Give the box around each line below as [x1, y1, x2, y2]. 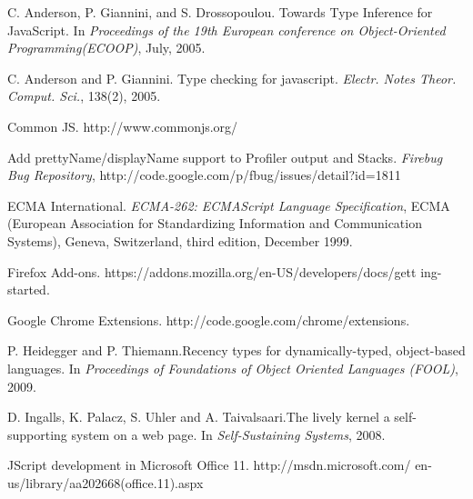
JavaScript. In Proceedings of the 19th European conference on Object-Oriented [7, 20, 446, 39]
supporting [7, 424, 67, 444]
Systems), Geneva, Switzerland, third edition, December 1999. [7, 231, 353, 250]
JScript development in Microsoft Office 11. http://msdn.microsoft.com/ [7, 455, 411, 474]
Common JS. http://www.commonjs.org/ [7, 116, 238, 135]
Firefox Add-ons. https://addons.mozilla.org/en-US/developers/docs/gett [7, 262, 417, 281]
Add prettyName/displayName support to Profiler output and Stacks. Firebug [7, 147, 443, 166]
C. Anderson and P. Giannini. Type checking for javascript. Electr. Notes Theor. [7, 68, 457, 87]
